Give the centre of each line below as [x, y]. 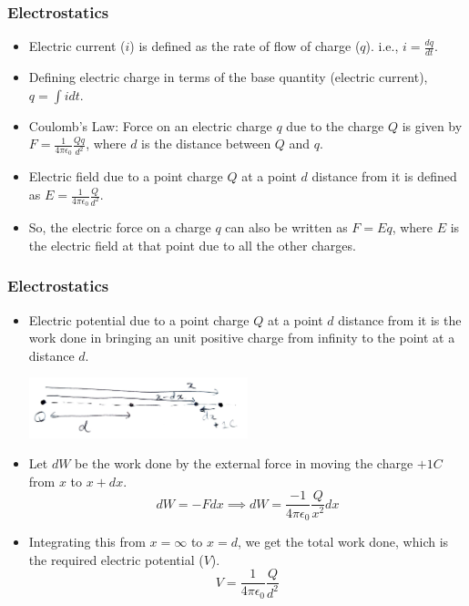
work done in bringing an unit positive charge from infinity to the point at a [242, 338]
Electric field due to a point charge [126, 176]
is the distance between [206, 144]
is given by [432, 125]
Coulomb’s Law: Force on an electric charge [150, 125]
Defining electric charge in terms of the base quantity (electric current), [228, 77]
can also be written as [286, 227]
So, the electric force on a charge [120, 227]
